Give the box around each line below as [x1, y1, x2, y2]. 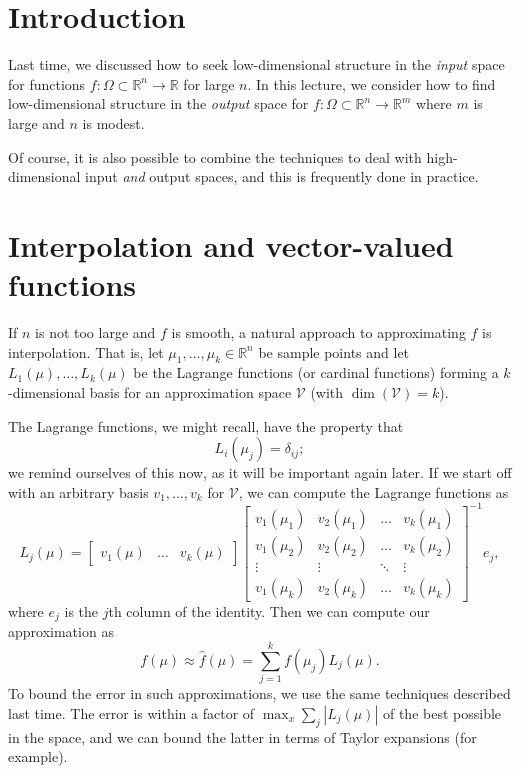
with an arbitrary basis [8, 481, 149, 502]
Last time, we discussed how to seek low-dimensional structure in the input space [8, 54, 505, 75]
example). [8, 746, 68, 767]
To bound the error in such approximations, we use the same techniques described [8, 683, 511, 704]
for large [183, 73, 235, 94]
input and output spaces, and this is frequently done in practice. [85, 166, 479, 187]
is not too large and [35, 322, 156, 342]
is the [64, 600, 99, 621]
